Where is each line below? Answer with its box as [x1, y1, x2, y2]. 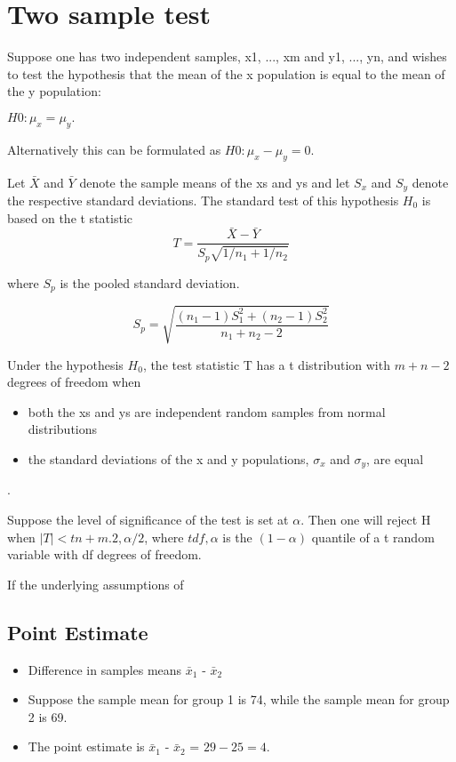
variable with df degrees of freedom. [7, 545, 202, 564]
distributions [28, 420, 98, 438]
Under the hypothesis [7, 355, 124, 373]
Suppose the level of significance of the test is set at [7, 509, 289, 528]
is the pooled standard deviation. [60, 273, 240, 292]
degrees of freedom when [7, 373, 141, 391]
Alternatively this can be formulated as [7, 140, 221, 158]
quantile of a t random [311, 527, 435, 546]
